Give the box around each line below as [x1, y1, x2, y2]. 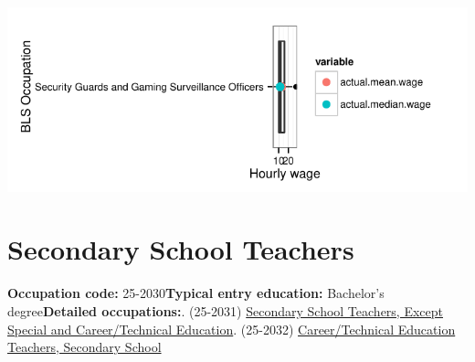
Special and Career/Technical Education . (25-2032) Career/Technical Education [7, 319, 456, 338]
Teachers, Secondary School [7, 337, 162, 357]
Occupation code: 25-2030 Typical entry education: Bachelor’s [7, 283, 385, 303]
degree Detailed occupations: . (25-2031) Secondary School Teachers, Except [7, 301, 443, 320]
